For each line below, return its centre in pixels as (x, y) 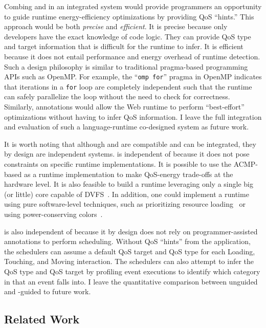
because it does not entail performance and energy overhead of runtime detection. (132, 56)
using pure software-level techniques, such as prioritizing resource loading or (125, 204)
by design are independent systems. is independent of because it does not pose (127, 154)
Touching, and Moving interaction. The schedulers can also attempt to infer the (129, 261)
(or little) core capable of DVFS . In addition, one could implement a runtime (127, 194)
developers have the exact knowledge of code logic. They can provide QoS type (128, 36)
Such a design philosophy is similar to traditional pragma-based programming (126, 66)
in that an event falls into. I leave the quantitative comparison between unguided (131, 281)
